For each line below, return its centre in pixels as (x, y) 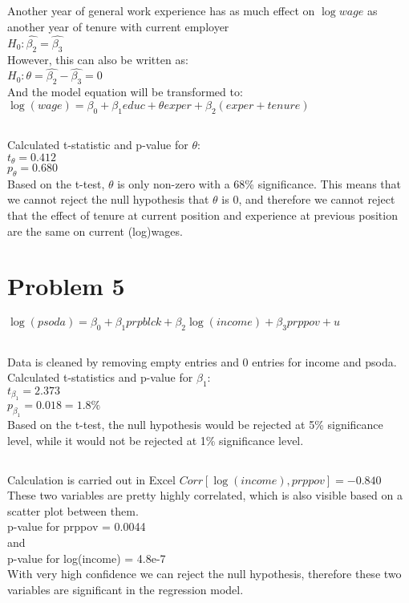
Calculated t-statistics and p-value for (100, 377)
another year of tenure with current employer (118, 26)
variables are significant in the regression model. (126, 589)
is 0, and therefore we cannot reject (308, 199)
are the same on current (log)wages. (95, 231)
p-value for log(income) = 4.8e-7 (87, 558)
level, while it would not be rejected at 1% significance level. (156, 440)
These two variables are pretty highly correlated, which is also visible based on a (205, 495)
